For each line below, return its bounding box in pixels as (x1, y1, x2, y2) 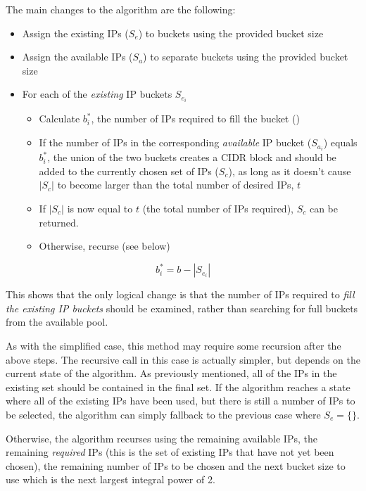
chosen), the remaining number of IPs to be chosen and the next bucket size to (6, 458, 346, 473)
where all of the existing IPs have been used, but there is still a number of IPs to (6, 393, 355, 408)
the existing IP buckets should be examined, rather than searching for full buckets (6, 300, 358, 315)
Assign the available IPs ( (22, 49, 133, 64)
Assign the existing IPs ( (22, 25, 129, 40)
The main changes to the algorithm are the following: (6, 2, 236, 16)
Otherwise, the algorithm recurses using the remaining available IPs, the (6, 431, 317, 445)
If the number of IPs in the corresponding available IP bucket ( (39, 135, 312, 150)
